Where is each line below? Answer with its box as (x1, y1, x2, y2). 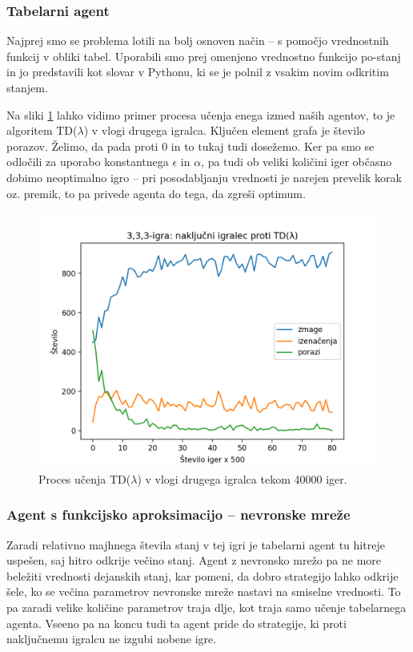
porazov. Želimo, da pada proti (6, 137, 158, 154)
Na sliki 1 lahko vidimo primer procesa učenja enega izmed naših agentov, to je (6, 106, 395, 123)
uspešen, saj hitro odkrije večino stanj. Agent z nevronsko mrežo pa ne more (6, 552, 382, 569)
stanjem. (6, 79, 48, 95)
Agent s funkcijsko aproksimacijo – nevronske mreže (6, 504, 351, 524)
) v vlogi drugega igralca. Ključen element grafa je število (83, 122, 366, 139)
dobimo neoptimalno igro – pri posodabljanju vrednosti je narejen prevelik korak (6, 168, 402, 185)
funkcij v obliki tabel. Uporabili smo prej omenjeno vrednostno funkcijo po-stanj (6, 47, 401, 64)
